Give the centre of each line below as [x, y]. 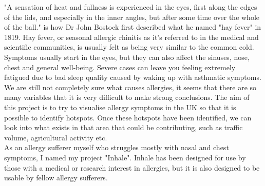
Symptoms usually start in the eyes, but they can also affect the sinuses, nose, [127, 57]
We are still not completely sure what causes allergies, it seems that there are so [130, 87]
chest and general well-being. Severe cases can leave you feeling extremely [120, 67]
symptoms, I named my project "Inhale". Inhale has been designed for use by [125, 157]
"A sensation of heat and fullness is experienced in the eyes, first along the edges [131, 7]
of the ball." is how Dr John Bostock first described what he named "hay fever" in [133, 27]
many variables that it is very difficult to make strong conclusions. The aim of [127, 97]
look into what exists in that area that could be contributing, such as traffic [124, 127]
